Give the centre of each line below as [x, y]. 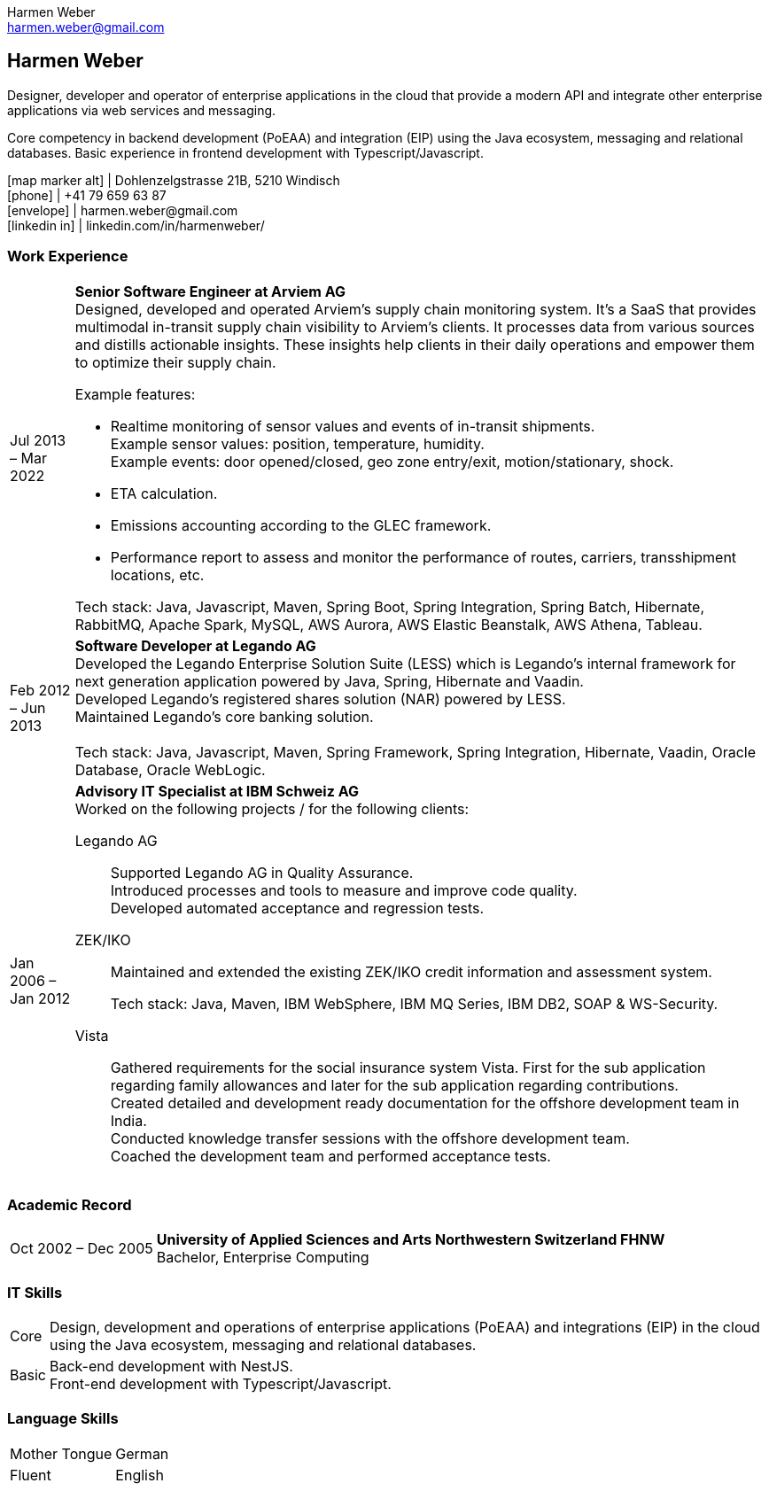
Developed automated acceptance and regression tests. [297, 908]
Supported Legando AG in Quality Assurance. [262, 872]
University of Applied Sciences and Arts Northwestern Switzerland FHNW [411, 1240]
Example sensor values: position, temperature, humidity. [297, 443]
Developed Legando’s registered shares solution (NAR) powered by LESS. [320, 699]
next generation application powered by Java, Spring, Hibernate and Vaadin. [329, 681]
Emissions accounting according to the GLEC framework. [301, 525]
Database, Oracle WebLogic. [170, 769]
